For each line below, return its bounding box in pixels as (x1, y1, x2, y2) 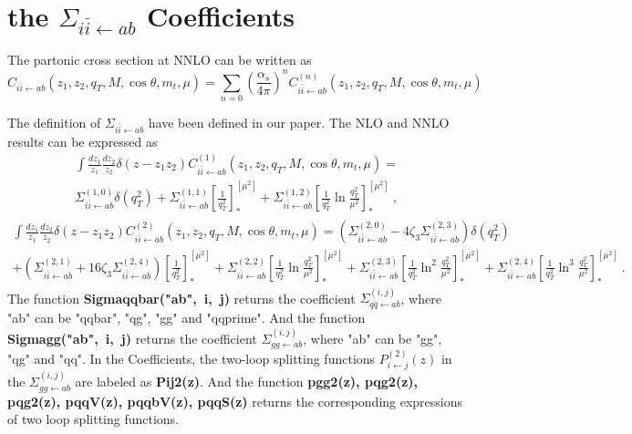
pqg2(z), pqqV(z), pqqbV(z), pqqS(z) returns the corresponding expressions (7, 391, 463, 410)
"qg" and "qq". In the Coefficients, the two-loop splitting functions (7, 349, 376, 368)
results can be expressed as (7, 131, 158, 150)
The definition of (7, 112, 101, 131)
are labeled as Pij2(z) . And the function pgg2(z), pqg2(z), (75, 372, 419, 391)
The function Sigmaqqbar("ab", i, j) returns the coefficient (7, 288, 356, 307)
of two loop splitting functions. (7, 409, 180, 429)
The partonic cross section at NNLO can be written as (7, 50, 312, 69)
